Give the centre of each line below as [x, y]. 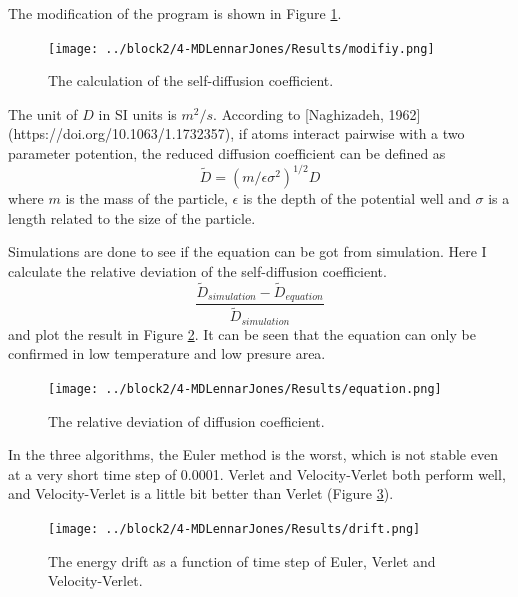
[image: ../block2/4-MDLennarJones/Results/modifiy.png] [241, 48]
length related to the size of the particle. [132, 217]
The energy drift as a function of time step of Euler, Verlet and [242, 560]
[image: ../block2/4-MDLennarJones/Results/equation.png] [245, 388]
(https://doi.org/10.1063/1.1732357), [121, 133]
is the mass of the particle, [146, 198]
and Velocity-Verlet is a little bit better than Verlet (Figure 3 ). [201, 493]
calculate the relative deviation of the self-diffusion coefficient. [197, 270]
